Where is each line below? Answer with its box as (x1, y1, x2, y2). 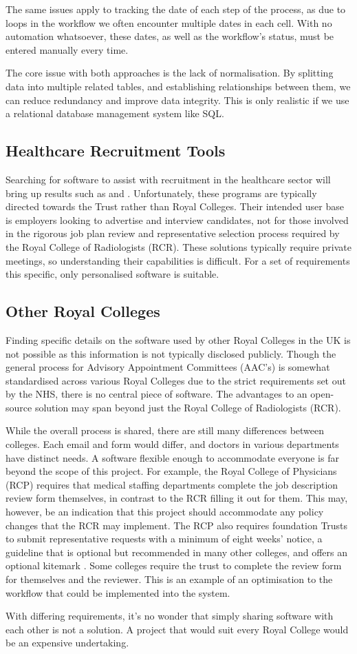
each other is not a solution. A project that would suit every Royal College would (6, 622, 349, 636)
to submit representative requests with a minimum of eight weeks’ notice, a (6, 531, 323, 546)
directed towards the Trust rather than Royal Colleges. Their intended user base (6, 199, 344, 214)
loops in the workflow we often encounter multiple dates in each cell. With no (6, 15, 332, 30)
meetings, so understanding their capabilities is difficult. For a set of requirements (6, 253, 350, 267)
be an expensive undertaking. (6, 635, 129, 650)
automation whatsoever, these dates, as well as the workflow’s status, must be (6, 29, 334, 43)
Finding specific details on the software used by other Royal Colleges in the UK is (6, 332, 351, 347)
